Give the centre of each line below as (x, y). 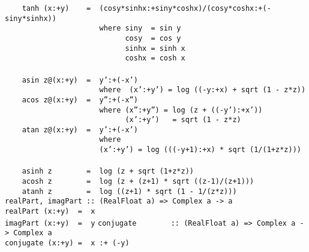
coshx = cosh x (155, 58)
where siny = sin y (140, 28)
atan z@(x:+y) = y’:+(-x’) (80, 130)
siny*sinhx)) (31, 18)
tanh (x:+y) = (56, 8)
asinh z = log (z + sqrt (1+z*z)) (108, 171)
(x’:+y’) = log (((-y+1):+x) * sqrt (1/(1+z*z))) (200, 150)
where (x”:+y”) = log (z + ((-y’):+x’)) (181, 110)
